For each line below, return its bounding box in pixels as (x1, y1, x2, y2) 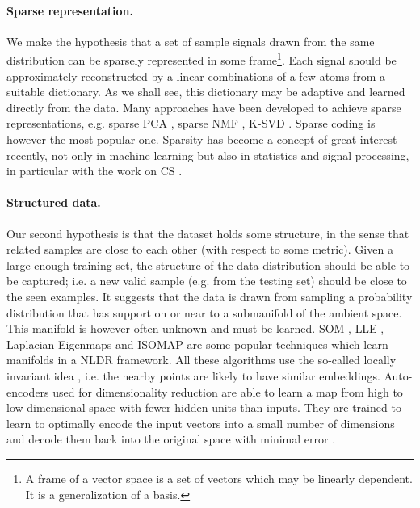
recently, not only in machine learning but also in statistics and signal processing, (6, 146, 409, 163)
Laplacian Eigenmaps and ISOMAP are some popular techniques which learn (6, 335, 388, 352)
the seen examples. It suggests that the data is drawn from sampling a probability (6, 288, 413, 304)
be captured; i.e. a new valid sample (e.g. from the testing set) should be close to (6, 272, 407, 289)
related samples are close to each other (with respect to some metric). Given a (6, 241, 393, 258)
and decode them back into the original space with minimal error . (6, 430, 336, 447)
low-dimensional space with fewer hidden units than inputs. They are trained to (6, 399, 401, 416)
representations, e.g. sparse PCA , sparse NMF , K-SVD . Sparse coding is (6, 115, 376, 132)
